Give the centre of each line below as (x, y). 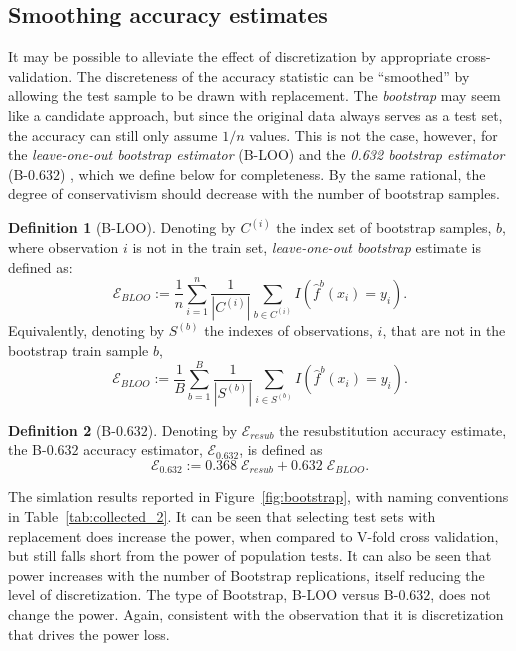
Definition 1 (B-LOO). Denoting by (122, 227)
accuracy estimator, (143, 449)
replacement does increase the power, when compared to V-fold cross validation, (253, 535)
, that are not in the (444, 330)
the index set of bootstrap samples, (384, 227)
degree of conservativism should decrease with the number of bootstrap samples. (254, 193)
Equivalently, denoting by (86, 330)
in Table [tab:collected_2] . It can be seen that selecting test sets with (222, 516)
